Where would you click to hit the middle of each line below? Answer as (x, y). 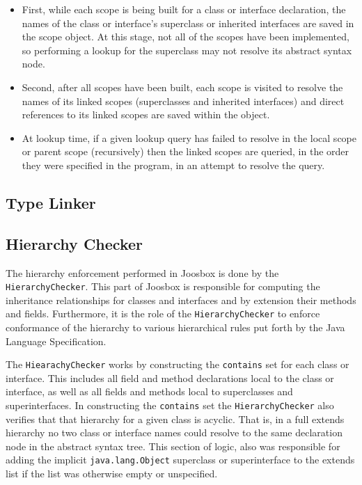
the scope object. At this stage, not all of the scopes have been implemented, (186, 37)
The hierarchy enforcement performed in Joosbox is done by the (142, 272)
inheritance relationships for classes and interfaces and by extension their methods (181, 300)
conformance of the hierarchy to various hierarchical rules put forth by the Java (175, 327)
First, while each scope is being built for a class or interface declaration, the (184, 9)
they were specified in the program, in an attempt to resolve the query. (173, 165)
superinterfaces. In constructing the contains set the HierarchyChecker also (170, 405)
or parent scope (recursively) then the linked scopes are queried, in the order (186, 151)
